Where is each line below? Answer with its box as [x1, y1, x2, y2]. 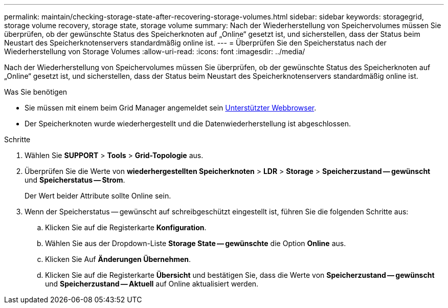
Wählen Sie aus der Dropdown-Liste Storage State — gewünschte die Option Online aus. [45, 239, 346, 248]
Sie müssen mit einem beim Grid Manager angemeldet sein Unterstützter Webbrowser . [25, 103, 317, 112]
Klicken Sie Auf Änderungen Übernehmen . [45, 255, 191, 263]
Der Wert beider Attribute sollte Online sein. [25, 191, 171, 200]
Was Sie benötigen [4, 87, 68, 96]
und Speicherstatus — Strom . [25, 175, 125, 184]
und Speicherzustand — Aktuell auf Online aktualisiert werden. [45, 279, 259, 288]
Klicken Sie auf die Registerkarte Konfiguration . [45, 223, 207, 232]
